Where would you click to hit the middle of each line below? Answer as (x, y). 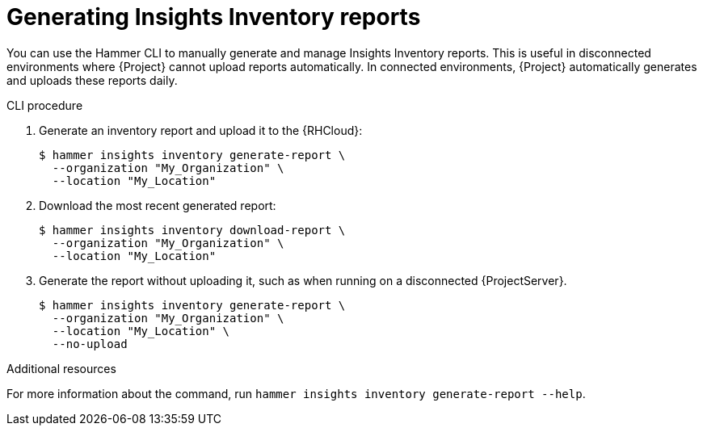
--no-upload (90, 344)
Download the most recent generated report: (158, 205)
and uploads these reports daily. (92, 80)
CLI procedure (45, 105)
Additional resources (61, 368)
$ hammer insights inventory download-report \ (192, 230)
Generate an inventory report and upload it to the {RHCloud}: (201, 130)
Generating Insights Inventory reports (214, 17)
